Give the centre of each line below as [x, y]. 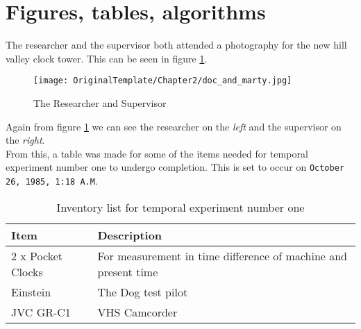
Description [130, 235]
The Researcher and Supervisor [100, 102]
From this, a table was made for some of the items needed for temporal [157, 153]
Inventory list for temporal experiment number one [180, 207]
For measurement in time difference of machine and [223, 255]
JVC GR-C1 [41, 312]
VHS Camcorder [137, 312]
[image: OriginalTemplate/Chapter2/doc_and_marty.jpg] [163, 81]
